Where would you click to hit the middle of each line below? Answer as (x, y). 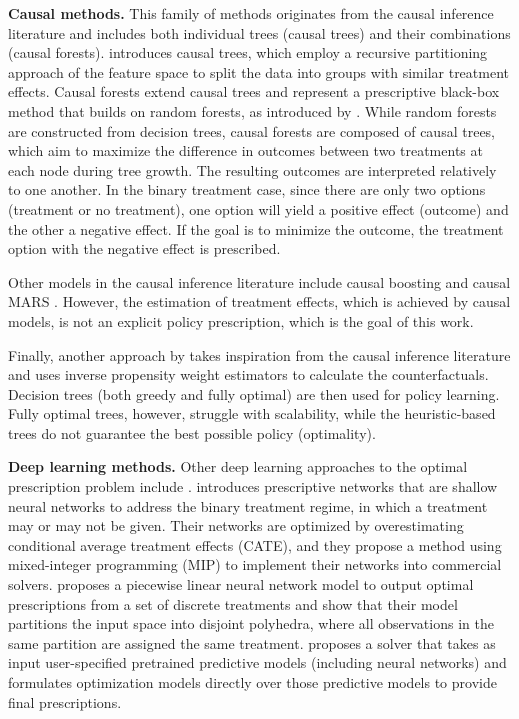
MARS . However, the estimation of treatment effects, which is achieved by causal (259, 301)
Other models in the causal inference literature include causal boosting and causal (259, 281)
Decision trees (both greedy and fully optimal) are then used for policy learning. (254, 393)
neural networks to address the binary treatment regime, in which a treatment (248, 505)
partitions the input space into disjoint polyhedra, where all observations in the (251, 623)
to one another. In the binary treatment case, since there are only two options (247, 189)
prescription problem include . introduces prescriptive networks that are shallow (253, 486)
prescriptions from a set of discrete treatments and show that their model (233, 603)
